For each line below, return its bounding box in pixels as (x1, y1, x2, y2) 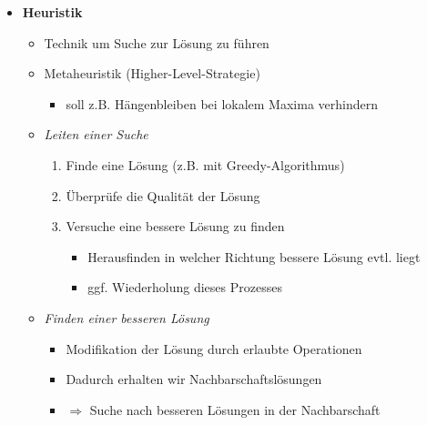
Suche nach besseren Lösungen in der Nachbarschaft (89, 400, 381, 419)
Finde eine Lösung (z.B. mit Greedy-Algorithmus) (66, 155, 345, 174)
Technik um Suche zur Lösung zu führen (44, 33, 269, 52)
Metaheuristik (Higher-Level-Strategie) (44, 64, 260, 83)
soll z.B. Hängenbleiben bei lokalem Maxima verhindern (66, 94, 378, 113)
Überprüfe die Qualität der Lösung (66, 186, 260, 205)
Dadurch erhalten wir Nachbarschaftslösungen (66, 369, 322, 389)
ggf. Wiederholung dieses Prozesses (87, 278, 282, 297)
